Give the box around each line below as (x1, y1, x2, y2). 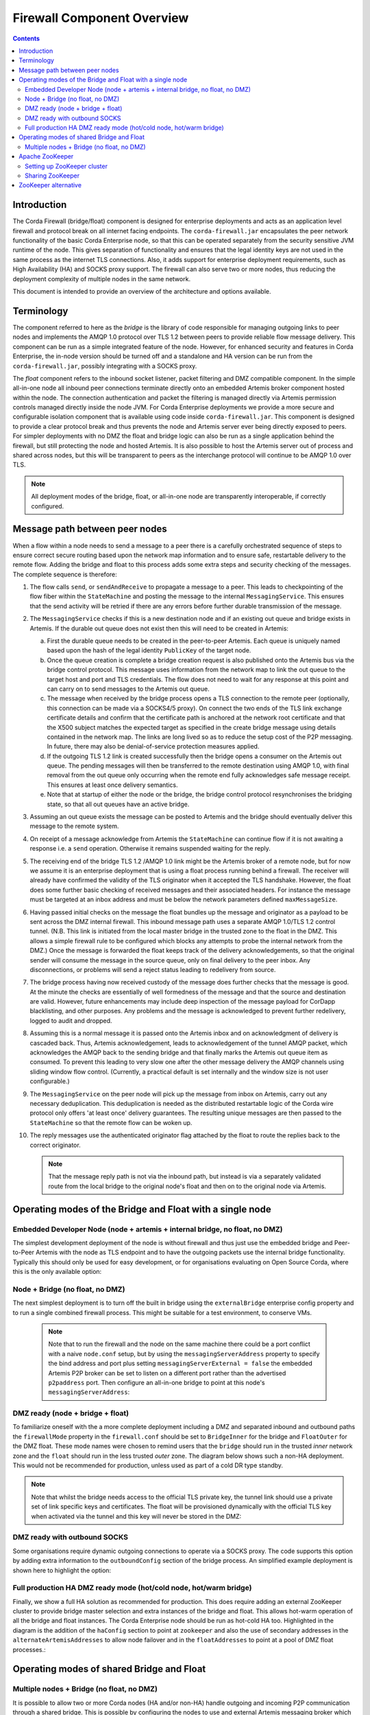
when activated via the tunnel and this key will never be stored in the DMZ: (31, 1512, 242, 1520)
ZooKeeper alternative (18, 181, 82, 189)
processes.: (12, 1645, 46, 1653)
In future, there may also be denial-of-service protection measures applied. (47, 742, 260, 750)
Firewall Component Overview (12, 10, 189, 25)
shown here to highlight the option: (12, 1566, 112, 1574)
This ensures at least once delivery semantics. (47, 781, 178, 789)
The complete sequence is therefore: (12, 570, 118, 578)
